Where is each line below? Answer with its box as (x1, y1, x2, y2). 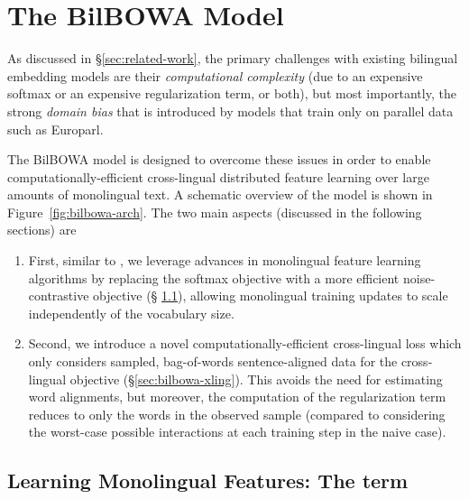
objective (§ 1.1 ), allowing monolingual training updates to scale (93, 286, 448, 305)
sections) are (7, 220, 77, 239)
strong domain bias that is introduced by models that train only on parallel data (7, 101, 454, 120)
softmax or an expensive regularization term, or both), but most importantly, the (7, 84, 456, 103)
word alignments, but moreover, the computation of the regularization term (28, 387, 446, 406)
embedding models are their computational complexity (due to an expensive (7, 66, 423, 85)
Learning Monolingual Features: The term (7, 467, 409, 494)
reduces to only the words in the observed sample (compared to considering (28, 404, 446, 423)
